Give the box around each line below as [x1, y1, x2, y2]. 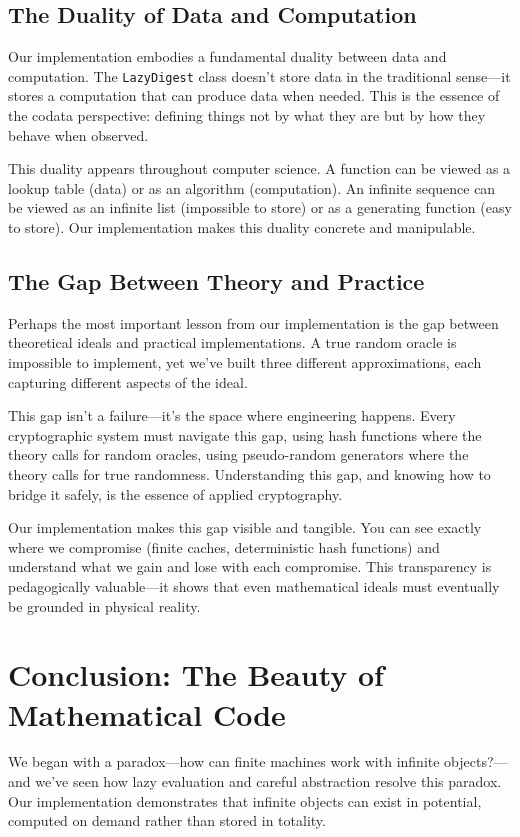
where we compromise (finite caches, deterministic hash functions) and [8, 536, 440, 557]
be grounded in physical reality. [8, 595, 201, 616]
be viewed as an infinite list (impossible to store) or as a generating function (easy [8, 197, 512, 218]
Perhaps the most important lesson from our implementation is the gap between [8, 312, 499, 333]
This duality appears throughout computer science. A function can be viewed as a [8, 158, 511, 179]
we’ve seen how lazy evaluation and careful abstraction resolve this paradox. [35, 771, 502, 792]
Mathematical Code [8, 693, 286, 734]
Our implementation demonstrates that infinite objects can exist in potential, [8, 790, 482, 811]
